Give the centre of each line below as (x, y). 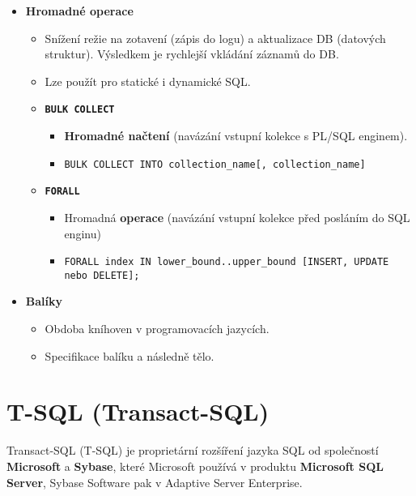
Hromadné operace (79, 11)
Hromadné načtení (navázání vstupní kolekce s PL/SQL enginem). (236, 136)
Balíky (44, 301)
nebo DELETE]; (102, 275)
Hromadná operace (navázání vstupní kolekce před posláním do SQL (237, 217)
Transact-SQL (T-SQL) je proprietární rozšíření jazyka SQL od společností (193, 450)
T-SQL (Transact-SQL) (138, 411)
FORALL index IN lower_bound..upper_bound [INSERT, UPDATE (227, 262)
